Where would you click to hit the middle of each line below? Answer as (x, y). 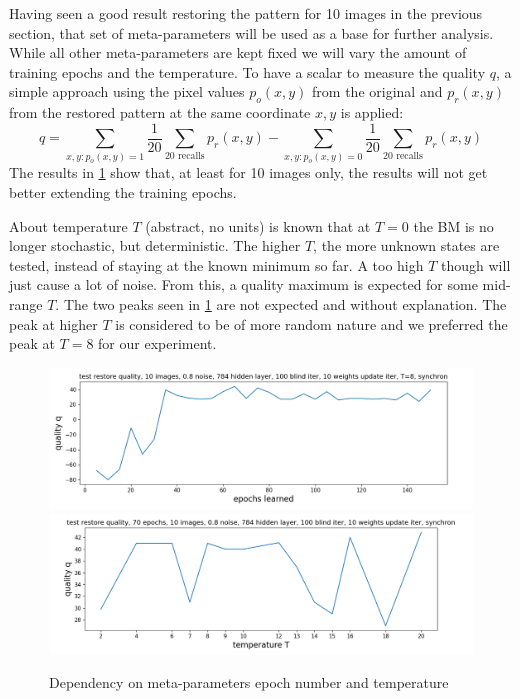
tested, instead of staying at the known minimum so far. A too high (216, 264)
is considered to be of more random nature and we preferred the (311, 323)
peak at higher (53, 323)
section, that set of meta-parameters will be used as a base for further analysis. (251, 32)
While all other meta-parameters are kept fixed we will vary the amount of (238, 52)
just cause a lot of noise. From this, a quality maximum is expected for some (243, 284)
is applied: (372, 112)
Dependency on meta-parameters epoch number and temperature (249, 682)
